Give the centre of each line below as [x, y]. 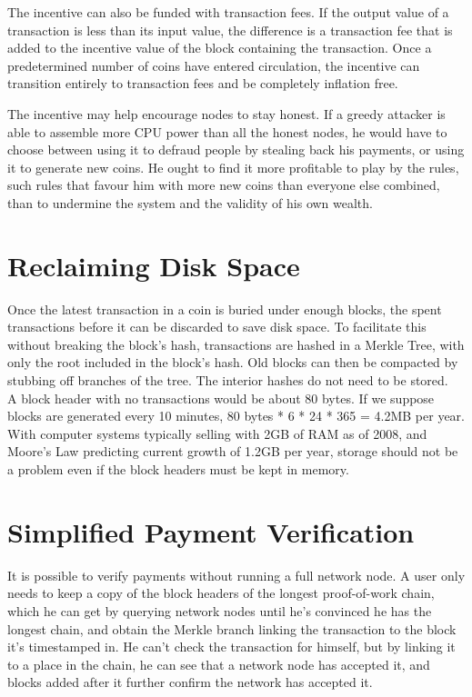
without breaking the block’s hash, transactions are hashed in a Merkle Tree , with [236, 344]
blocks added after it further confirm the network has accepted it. [190, 682]
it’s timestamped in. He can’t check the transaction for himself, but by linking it [231, 647]
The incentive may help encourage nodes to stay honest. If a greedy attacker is [226, 113]
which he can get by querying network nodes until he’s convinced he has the [220, 610]
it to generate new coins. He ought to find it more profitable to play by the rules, [233, 167]
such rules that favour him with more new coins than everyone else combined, [224, 185]
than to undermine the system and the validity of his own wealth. [190, 202]
